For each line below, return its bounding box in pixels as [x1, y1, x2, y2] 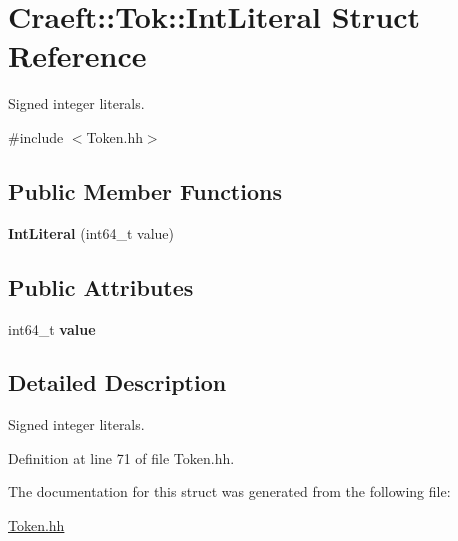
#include [8, 126, 64, 147]
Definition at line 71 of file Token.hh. [8, 447, 235, 468]
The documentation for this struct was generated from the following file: [8, 481, 451, 502]
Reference [8, 35, 147, 76]
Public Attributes [8, 271, 194, 302]
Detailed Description [8, 367, 227, 398]
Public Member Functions [8, 175, 282, 206]
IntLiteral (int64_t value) [8, 222, 174, 243]
